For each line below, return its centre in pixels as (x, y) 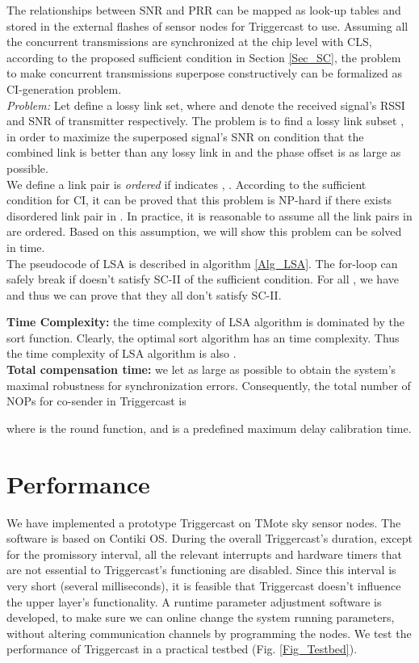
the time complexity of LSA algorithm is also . (122, 353)
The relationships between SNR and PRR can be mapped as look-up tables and (204, 10)
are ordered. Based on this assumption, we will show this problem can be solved (204, 231)
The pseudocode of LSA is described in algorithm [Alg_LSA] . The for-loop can (202, 263)
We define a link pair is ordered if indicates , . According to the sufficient (186, 184)
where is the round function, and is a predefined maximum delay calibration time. (209, 428)
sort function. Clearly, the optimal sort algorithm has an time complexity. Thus (203, 337)
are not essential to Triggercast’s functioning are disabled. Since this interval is (201, 570)
